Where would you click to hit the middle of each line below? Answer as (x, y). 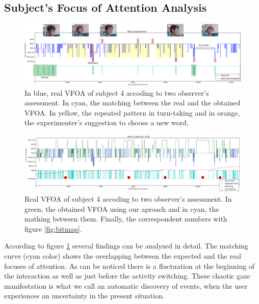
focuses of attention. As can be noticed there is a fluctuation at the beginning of (129, 266)
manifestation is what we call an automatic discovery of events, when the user (126, 285)
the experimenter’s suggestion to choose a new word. (107, 122)
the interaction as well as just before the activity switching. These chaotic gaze (127, 276)
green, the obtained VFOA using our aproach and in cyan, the (122, 209)
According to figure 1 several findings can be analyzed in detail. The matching (126, 246)
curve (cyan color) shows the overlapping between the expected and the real (123, 256)
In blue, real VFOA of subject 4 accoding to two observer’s (117, 92)
